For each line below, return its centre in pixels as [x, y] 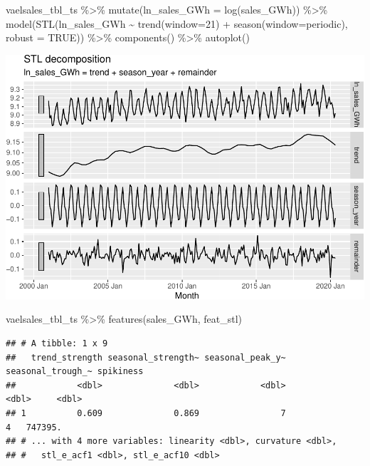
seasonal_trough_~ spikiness [75, 372]
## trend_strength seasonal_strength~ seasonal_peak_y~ [146, 357]
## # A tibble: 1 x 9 [57, 343]
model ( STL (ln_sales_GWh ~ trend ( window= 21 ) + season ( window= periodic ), [177, 23]
